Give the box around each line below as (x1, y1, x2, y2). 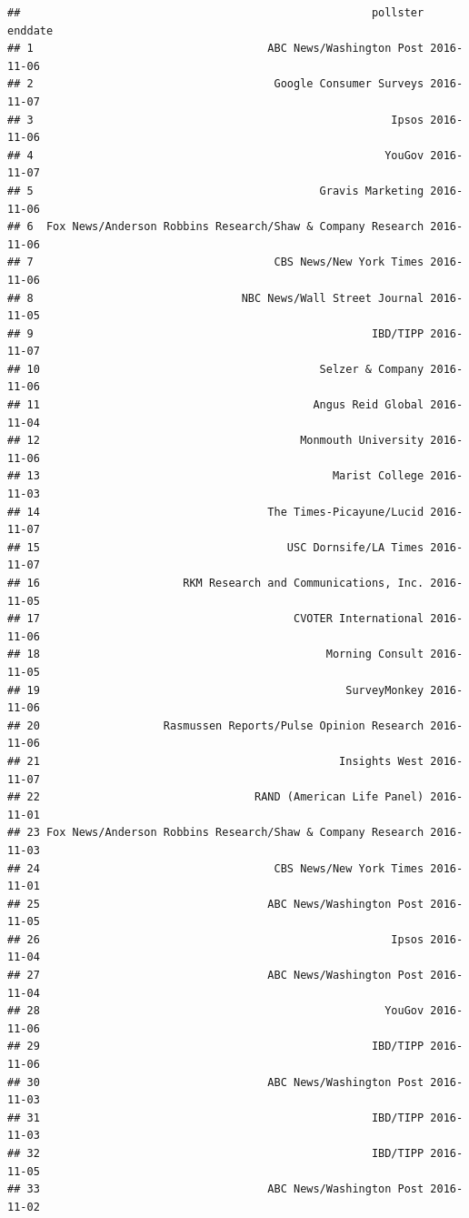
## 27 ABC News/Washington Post (7, 969, 424, 982)
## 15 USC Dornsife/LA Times (7, 540, 424, 554)
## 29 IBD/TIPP (7, 1040, 424, 1053)
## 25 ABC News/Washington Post (7, 897, 424, 911)
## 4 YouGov (7, 148, 424, 162)
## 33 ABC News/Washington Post (7, 1183, 424, 1196)
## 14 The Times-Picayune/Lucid (7, 505, 424, 518)
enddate (7, 24, 54, 37)
